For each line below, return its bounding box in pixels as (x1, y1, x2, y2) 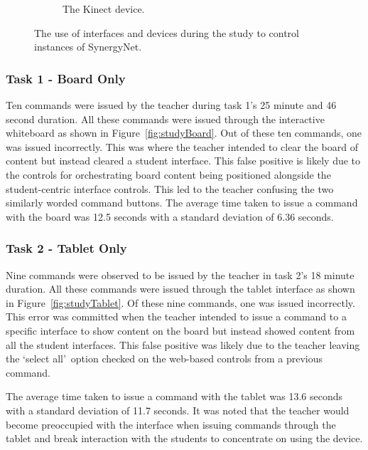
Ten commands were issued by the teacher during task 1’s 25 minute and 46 (6, 98, 337, 112)
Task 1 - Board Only (6, 69, 126, 87)
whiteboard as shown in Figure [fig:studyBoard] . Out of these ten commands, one (6, 125, 362, 140)
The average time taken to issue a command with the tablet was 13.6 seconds (6, 389, 342, 404)
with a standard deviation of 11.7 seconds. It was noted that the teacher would (6, 402, 350, 417)
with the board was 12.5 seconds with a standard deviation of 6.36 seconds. (6, 209, 334, 224)
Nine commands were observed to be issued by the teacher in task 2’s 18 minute (6, 267, 355, 282)
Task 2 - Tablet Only (6, 239, 127, 257)
